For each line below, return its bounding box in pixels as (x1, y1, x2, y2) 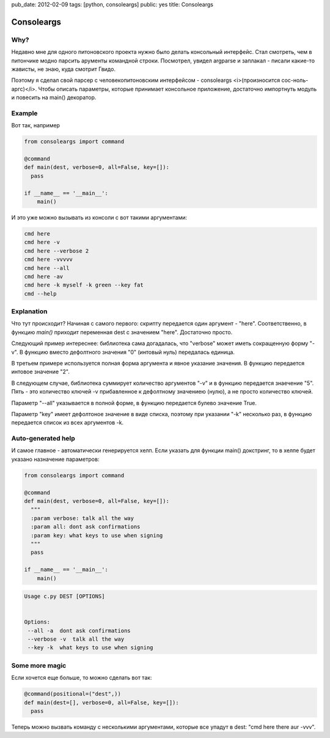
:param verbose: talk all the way (31, 515, 134, 521)
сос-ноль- (281, 76, 309, 84)
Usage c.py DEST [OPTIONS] (24, 593, 105, 600)
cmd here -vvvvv (24, 256, 73, 263)
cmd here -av (24, 273, 64, 280)
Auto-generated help (11, 434, 76, 443)
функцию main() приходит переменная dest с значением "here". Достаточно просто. (11, 328, 233, 336)
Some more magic (11, 661, 67, 669)
